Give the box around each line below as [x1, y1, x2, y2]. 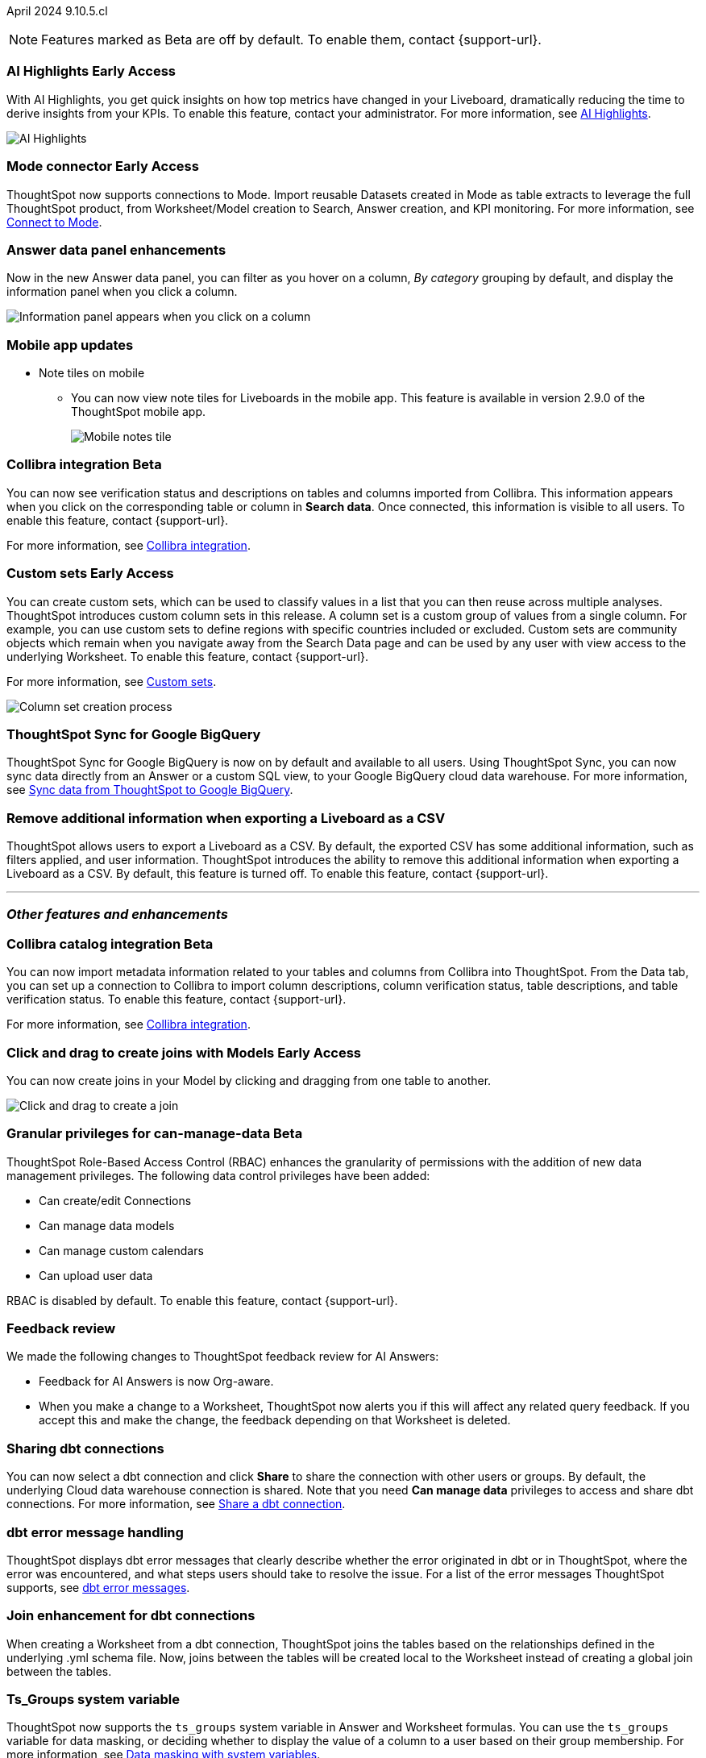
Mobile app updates [6, 336, 134, 353]
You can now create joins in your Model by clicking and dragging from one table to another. [6, 1073, 492, 1087]
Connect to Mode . [6, 214, 102, 229]
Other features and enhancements [6, 906, 228, 923]
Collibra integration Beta [6, 456, 162, 473]
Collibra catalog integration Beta [6, 935, 214, 952]
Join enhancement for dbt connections [6, 1607, 255, 1624]
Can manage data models [39, 1218, 175, 1232]
